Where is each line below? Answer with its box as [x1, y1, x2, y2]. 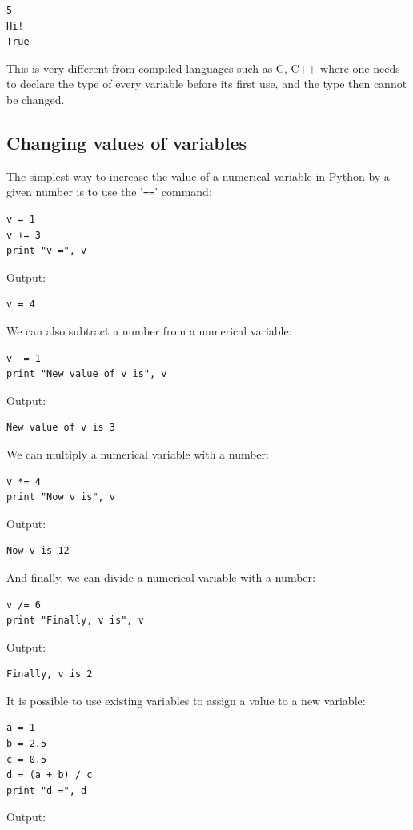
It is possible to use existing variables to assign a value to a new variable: [6, 692, 366, 708]
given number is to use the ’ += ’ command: [6, 183, 212, 200]
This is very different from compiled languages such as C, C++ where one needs [6, 59, 400, 76]
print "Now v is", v [6, 491, 116, 503]
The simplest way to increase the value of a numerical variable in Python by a [6, 167, 390, 184]
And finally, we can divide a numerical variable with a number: [6, 568, 315, 585]
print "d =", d [6, 784, 87, 796]
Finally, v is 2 [6, 668, 93, 680]
